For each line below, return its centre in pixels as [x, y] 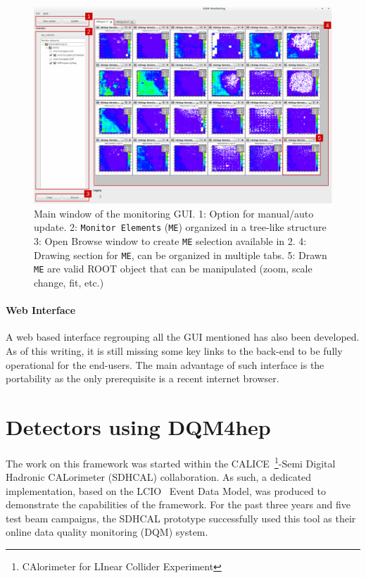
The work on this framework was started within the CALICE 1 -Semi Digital [171, 462]
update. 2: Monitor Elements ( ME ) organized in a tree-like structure [180, 227]
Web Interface [41, 310]
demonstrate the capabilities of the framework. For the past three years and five [178, 504]
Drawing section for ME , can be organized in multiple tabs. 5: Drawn [181, 255]
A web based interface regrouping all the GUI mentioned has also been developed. [183, 337]
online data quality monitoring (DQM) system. [107, 532]
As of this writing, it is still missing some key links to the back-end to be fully [174, 350]
